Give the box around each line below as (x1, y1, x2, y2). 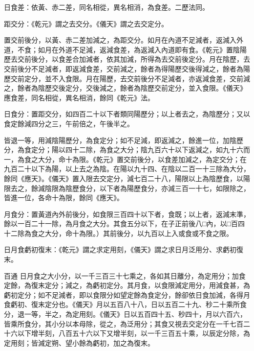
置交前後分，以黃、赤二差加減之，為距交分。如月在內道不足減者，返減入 (4, 35, 236, 45)
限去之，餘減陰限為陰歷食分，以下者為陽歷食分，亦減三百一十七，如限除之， (4, 183, 250, 193)
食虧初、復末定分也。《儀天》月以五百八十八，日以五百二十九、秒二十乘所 (4, 299, 240, 309)
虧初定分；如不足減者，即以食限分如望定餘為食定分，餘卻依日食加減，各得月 (4, 289, 250, 300)
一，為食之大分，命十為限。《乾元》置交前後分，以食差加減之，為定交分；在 (4, 154, 247, 164)
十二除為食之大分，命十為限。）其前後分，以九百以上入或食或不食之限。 (4, 228, 233, 238)
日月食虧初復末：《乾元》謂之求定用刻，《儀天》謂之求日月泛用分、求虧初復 (4, 244, 243, 255)
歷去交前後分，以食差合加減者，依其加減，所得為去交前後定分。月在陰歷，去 (4, 54, 250, 64)
